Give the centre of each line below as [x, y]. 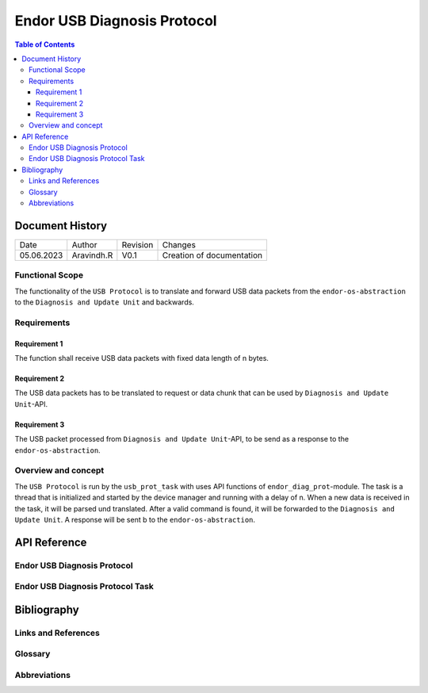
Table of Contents [45, 44]
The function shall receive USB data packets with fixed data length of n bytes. [142, 358]
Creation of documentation [212, 255]
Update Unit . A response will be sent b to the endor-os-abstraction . [135, 519]
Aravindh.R [92, 255]
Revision [138, 244]
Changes [179, 244]
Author [84, 244]
